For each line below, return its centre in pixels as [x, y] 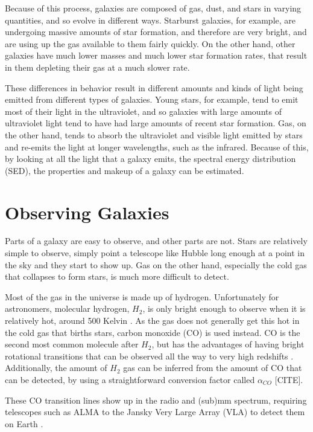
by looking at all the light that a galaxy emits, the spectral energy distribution [150, 159]
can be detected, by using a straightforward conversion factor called [130, 379]
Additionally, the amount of [56, 368]
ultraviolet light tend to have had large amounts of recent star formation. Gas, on [156, 123]
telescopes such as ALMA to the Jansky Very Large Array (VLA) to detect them [155, 412]
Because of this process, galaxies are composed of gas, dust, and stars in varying [153, 8]
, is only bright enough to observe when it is [224, 308]
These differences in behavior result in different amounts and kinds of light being [154, 87]
